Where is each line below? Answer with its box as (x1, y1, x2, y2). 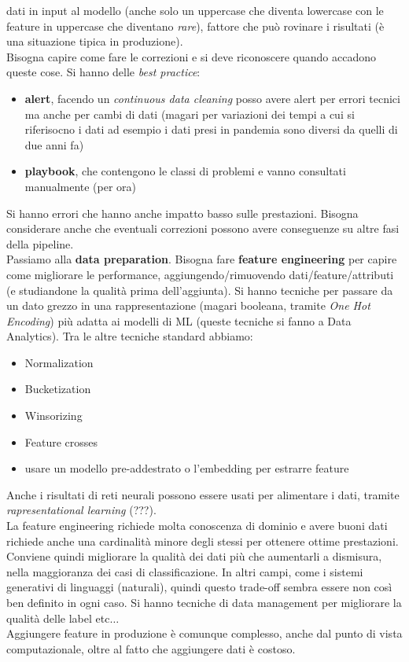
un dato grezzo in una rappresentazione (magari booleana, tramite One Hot (6, 297, 370, 314)
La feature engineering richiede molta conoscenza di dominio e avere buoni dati (6, 517, 388, 534)
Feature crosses (24, 433, 98, 450)
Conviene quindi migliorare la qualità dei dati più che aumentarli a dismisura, (6, 548, 382, 565)
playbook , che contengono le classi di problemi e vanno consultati (24, 163, 346, 179)
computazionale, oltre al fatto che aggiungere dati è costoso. (6, 640, 296, 656)
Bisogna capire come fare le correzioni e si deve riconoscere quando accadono (6, 48, 376, 64)
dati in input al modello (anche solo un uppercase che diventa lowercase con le (6, 2, 384, 18)
